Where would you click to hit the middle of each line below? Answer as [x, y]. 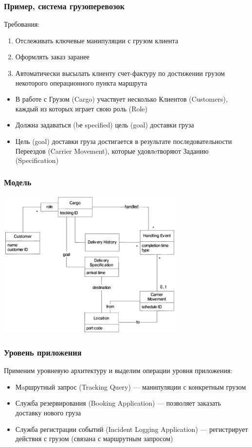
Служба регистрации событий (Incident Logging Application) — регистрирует [132, 429]
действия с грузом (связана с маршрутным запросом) [94, 438]
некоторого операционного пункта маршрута [81, 82]
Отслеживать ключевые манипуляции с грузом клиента [97, 40]
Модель [18, 182]
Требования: [22, 24]
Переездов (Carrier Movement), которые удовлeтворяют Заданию [112, 151]
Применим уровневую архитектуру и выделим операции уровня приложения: [118, 370]
